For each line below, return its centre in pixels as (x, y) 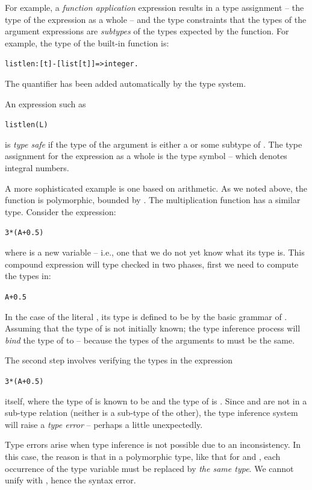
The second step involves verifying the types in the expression (119, 360)
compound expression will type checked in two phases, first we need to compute (152, 264)
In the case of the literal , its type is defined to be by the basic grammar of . (146, 316)
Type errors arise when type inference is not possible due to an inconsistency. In (153, 444)
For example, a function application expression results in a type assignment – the (154, 7)
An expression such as (45, 103)
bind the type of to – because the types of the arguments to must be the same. (150, 340)
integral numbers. (37, 168)
